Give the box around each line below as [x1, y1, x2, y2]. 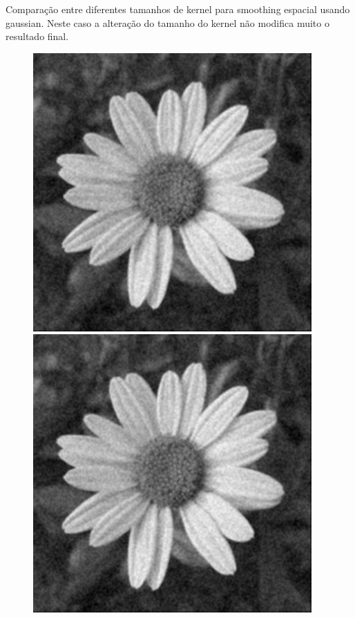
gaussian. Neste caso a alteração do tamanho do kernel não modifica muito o [6, 15, 329, 30]
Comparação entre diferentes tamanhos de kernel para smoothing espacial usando [6, 2, 350, 16]
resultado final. [6, 29, 69, 44]
